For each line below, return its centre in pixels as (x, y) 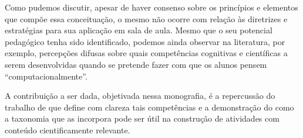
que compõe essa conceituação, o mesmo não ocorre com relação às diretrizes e (146, 18)
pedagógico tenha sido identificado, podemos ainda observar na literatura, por (145, 41)
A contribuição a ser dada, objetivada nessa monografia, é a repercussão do (140, 96)
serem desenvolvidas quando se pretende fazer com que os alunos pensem (136, 64)
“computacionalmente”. (46, 76)
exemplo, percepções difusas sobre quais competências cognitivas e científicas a (146, 53)
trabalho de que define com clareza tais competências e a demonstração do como (149, 107)
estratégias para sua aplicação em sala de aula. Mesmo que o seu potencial (139, 30)
